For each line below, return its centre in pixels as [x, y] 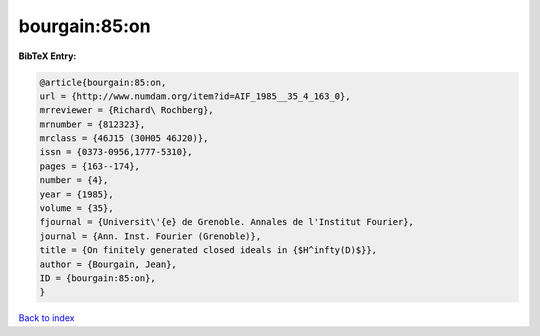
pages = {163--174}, [89, 166]
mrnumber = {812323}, [92, 124]
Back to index [46, 318]
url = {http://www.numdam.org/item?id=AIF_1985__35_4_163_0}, [195, 96]
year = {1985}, [76, 194]
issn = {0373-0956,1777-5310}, [116, 152]
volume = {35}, [76, 208]
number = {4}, [74, 180]
